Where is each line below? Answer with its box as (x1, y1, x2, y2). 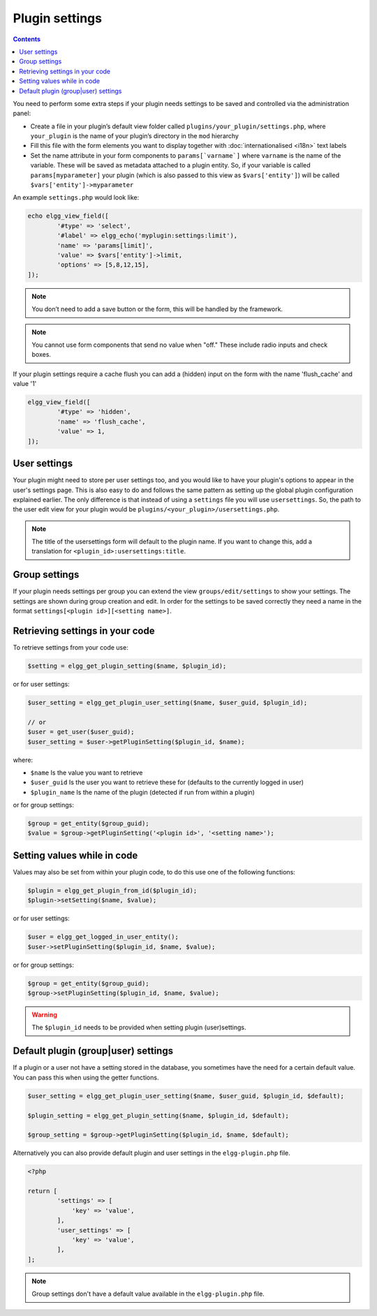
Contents (13, 35, 41, 43)
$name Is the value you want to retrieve (30, 768, 143, 777)
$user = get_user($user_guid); (27, 728, 135, 736)
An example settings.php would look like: (13, 193, 140, 202)
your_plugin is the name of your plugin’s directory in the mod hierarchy (30, 132, 239, 140)
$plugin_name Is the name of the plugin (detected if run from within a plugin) (30, 788, 255, 796)
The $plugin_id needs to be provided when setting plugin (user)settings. (31, 1023, 246, 1032)
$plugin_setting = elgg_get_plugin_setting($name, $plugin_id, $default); (27, 1112, 290, 1119)
